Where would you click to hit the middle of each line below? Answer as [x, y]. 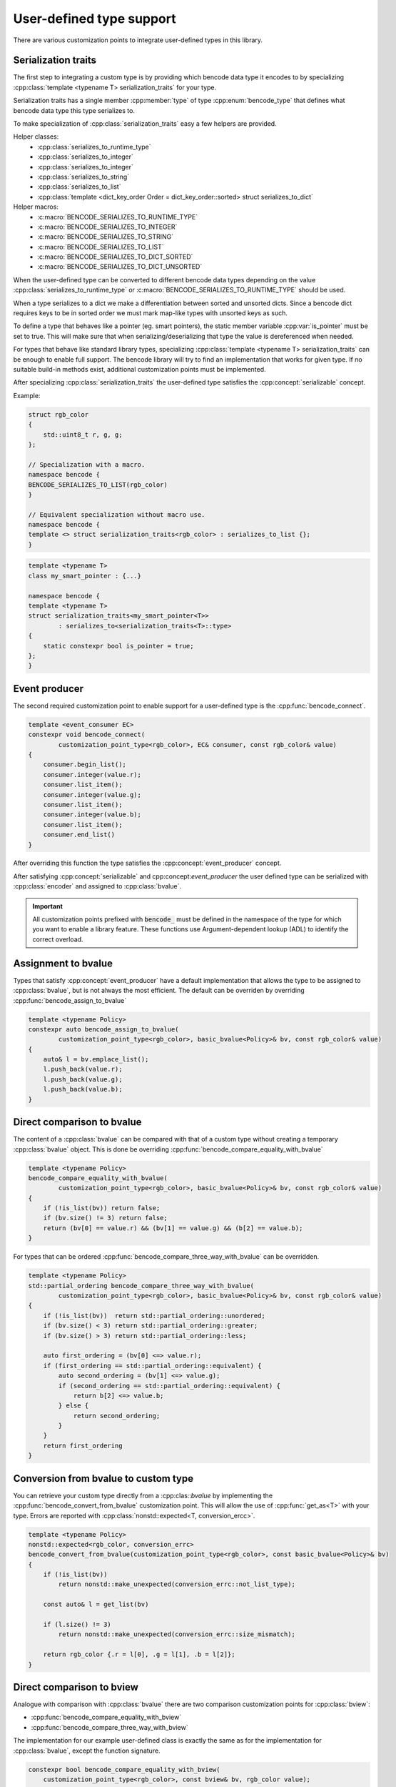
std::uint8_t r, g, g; [83, 435]
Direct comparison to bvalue [77, 1122]
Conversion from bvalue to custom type [103, 1479]
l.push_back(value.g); [83, 1079]
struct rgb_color [59, 414]
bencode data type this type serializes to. [74, 110]
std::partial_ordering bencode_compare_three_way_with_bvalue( [141, 1286]
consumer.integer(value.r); [92, 774]
